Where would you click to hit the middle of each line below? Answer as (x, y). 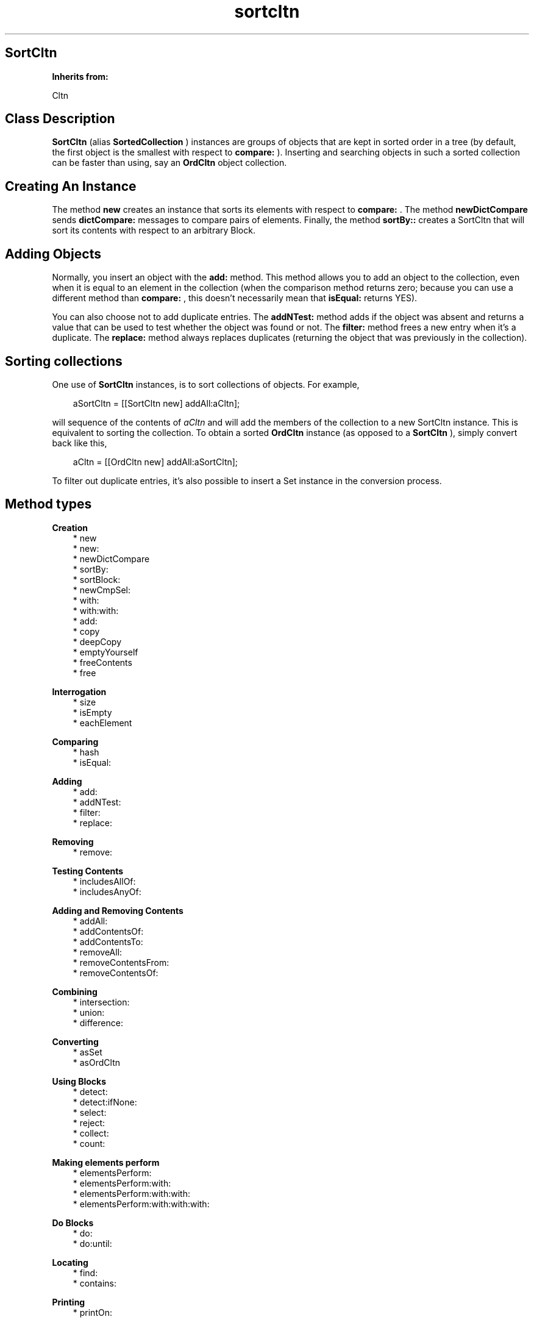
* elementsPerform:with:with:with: (141, 1204)
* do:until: (92, 1243)
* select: (90, 1112)
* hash (86, 752)
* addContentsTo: (108, 941)
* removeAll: (98, 952)
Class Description (60, 119)
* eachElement (102, 723)
